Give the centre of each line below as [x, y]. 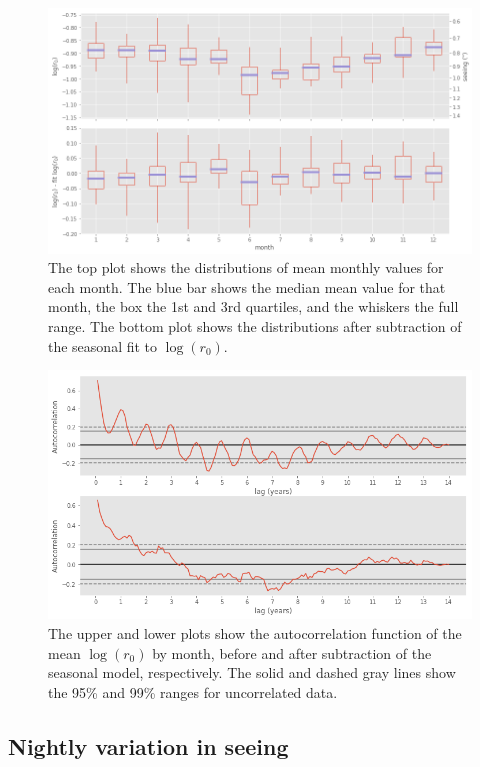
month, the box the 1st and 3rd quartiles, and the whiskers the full [253, 306]
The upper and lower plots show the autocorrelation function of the [255, 633]
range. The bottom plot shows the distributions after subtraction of [255, 326]
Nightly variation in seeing [148, 745]
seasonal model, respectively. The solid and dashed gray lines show [252, 672]
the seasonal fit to [103, 345]
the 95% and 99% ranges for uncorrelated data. [193, 691]
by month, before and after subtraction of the [292, 652]
